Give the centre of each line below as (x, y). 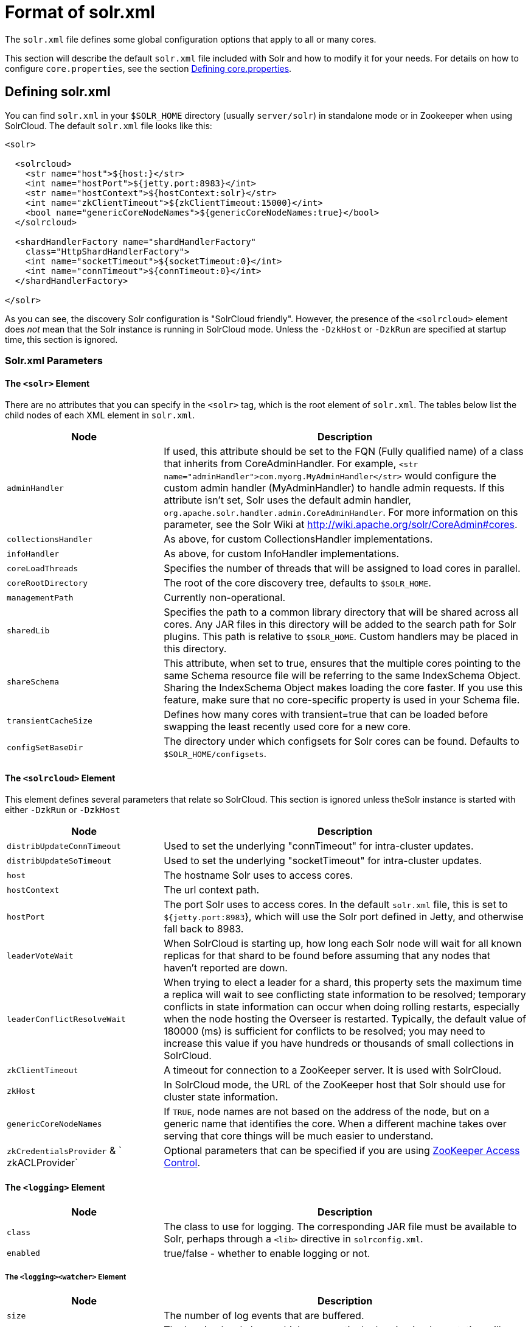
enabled (23, 1253)
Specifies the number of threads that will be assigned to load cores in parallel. (342, 568)
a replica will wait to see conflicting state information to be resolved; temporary (345, 995)
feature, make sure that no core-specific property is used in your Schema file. (342, 700)
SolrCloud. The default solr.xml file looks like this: (109, 125)
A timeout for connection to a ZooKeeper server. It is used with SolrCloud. (333, 1070)
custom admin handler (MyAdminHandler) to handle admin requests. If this (334, 488)
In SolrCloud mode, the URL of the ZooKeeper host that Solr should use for (335, 1085)
